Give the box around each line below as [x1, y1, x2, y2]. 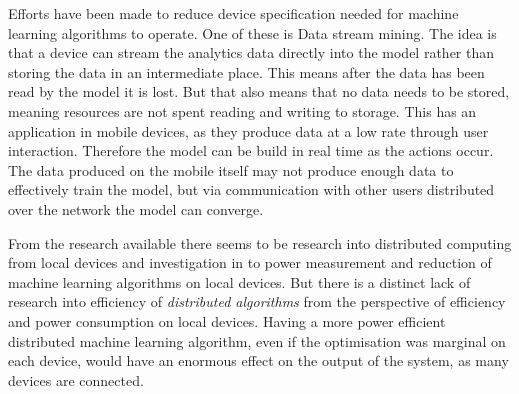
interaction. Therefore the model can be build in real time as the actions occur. [8, 140, 494, 161]
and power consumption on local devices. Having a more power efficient [8, 310, 446, 331]
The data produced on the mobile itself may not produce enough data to [8, 159, 454, 180]
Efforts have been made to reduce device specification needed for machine [8, 3, 459, 23]
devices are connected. [8, 369, 144, 390]
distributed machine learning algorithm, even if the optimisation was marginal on [8, 330, 506, 351]
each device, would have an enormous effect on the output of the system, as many [8, 350, 509, 371]
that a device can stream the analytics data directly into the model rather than [8, 42, 495, 63]
